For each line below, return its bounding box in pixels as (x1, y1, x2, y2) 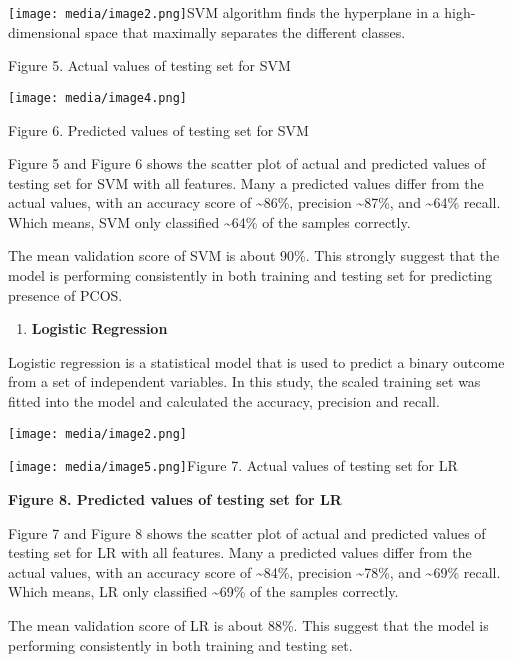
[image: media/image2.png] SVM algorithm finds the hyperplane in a (8, 2, 440, 22)
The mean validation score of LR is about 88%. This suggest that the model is (8, 614, 489, 635)
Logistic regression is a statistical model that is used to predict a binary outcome (8, 351, 505, 372)
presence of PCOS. (8, 284, 123, 305)
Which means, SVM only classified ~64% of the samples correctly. (8, 211, 411, 232)
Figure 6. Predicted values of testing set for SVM (8, 119, 309, 140)
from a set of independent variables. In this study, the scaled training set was (8, 371, 481, 392)
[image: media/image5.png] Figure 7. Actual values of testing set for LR (8, 455, 458, 476)
